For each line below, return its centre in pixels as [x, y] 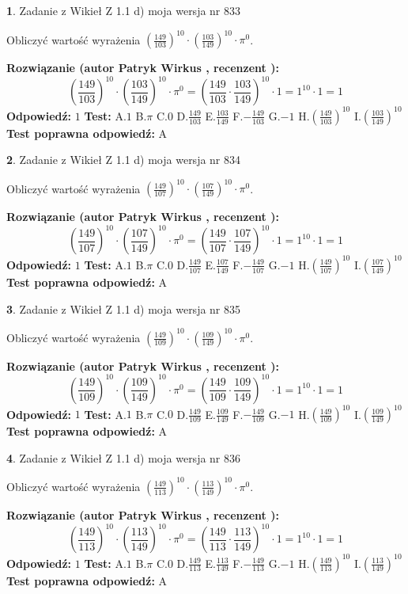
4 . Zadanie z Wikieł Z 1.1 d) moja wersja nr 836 [124, 457]
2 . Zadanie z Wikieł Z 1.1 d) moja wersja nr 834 [124, 160]
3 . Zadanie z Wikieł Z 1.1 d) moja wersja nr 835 [124, 308]
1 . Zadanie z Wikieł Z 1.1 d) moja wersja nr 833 [124, 10]
